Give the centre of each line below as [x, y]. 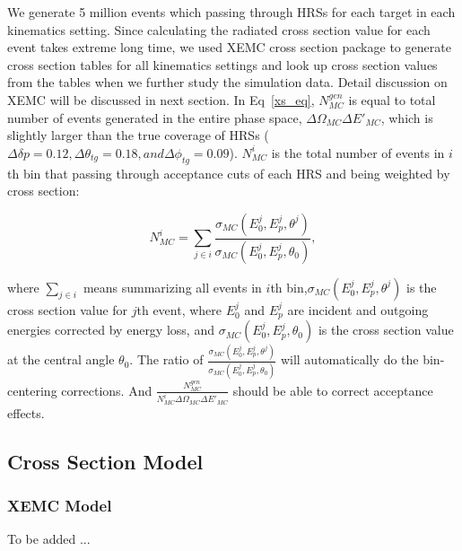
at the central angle [61, 359]
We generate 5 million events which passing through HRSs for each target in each [231, 12]
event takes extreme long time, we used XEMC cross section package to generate [229, 47]
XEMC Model [60, 506]
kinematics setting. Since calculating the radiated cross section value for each [219, 29]
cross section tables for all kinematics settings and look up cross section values [222, 64]
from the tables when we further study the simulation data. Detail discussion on [227, 82]
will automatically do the [349, 359]
